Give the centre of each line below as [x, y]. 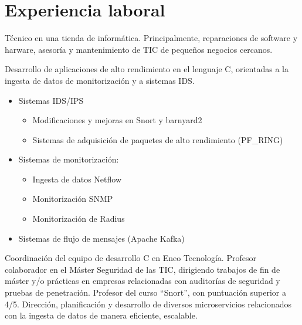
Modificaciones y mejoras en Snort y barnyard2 [117, 120]
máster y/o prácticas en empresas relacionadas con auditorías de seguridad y [142, 281]
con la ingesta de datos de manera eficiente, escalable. [101, 315]
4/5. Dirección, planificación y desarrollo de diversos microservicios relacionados [148, 304]
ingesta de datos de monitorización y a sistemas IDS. [100, 80]
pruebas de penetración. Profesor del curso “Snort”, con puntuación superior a [145, 292]
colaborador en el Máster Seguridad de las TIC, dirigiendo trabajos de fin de [142, 269]
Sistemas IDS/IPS [51, 100]
